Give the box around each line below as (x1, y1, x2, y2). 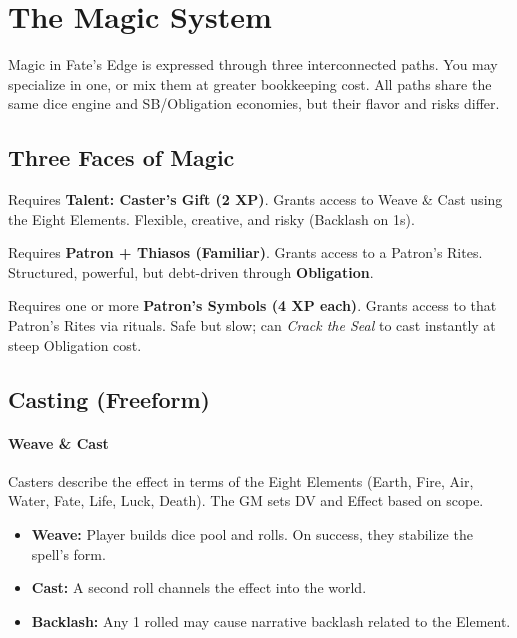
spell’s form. (31, 543, 106, 564)
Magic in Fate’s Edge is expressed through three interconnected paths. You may (8, 54, 498, 75)
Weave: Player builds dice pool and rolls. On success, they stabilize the (31, 524, 473, 545)
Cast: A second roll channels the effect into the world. (31, 577, 367, 598)
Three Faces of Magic (8, 142, 235, 173)
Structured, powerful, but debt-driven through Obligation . (8, 261, 374, 282)
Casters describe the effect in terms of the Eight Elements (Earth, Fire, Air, (8, 470, 474, 491)
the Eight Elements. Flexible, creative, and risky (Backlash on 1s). (8, 208, 415, 229)
